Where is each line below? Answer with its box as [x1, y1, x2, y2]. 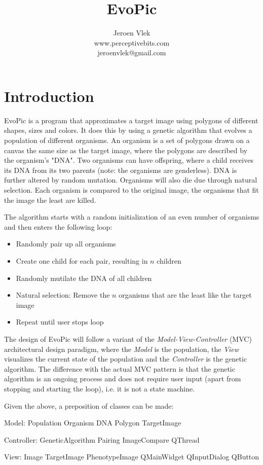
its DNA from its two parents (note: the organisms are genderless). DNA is [4, 164, 237, 175]
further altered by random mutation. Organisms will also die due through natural [4, 174, 257, 185]
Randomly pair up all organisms [16, 238, 116, 249]
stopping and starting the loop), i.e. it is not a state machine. [4, 383, 195, 394]
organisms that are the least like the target [119, 290, 252, 300]
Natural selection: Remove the [16, 290, 110, 300]
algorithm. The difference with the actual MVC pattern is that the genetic [4, 363, 235, 374]
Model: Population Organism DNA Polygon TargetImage [4, 417, 181, 428]
